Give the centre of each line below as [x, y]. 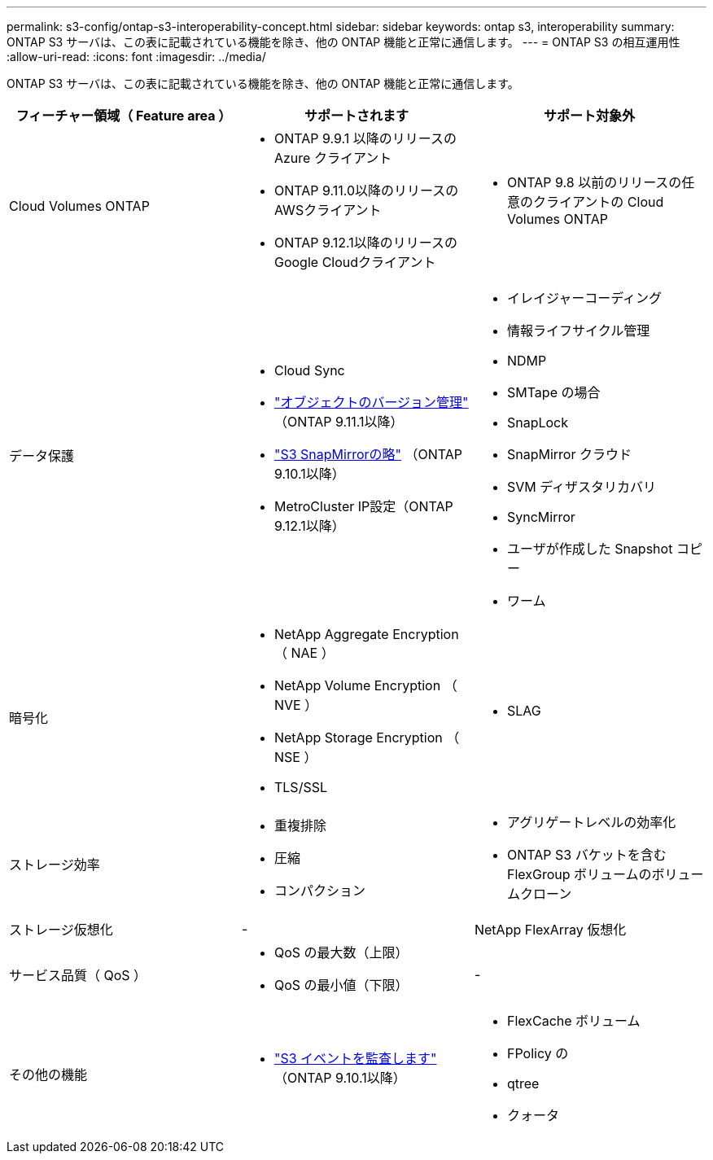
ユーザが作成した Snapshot [590, 549]
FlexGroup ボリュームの [579, 874]
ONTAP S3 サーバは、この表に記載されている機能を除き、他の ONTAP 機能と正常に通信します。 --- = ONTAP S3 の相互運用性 [343, 42]
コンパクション [319, 891]
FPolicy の [538, 1053]
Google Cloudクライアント [355, 262]
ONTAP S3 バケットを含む [586, 855]
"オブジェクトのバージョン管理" [371, 402]
